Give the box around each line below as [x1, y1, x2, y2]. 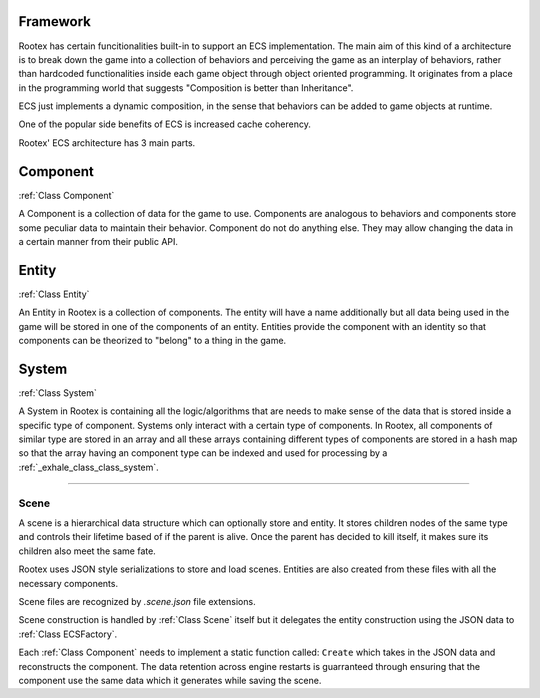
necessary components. [18, 577, 119, 589]
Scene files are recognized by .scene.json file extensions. [18, 595, 256, 607]
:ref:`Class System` [18, 386, 97, 399]
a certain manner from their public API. [18, 235, 179, 247]
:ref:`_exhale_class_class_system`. [18, 461, 159, 473]
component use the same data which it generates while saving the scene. [18, 674, 322, 686]
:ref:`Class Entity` [18, 288, 90, 300]
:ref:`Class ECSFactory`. [18, 628, 118, 640]
